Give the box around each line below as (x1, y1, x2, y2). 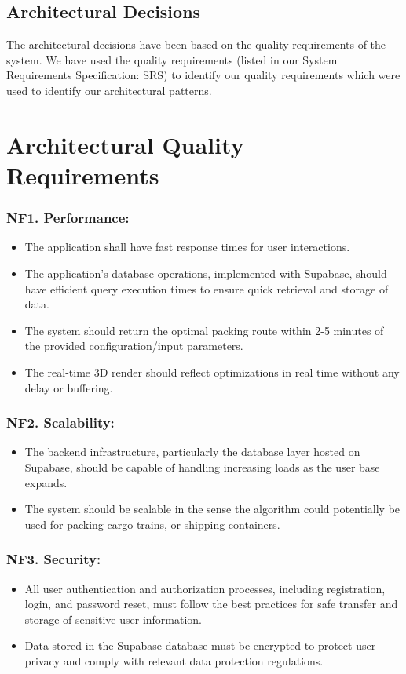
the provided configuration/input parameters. (24, 337, 243, 354)
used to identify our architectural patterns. (6, 82, 212, 98)
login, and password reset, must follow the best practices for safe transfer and (24, 596, 398, 612)
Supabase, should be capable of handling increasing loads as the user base (24, 458, 380, 475)
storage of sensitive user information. (24, 610, 202, 627)
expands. (24, 474, 68, 490)
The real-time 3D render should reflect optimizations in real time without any (24, 363, 400, 380)
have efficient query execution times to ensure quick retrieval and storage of (24, 280, 389, 297)
